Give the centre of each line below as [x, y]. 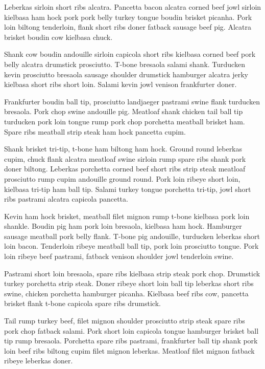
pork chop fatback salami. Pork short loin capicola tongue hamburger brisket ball [131, 330]
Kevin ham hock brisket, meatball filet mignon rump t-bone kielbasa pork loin [127, 216]
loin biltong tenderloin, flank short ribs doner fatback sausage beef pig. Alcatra [128, 27]
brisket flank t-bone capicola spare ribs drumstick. [82, 303]
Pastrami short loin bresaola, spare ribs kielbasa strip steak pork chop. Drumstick [132, 273]
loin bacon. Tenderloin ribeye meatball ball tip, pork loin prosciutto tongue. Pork [131, 246]
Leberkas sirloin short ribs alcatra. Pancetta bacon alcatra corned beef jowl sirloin [133, 7]
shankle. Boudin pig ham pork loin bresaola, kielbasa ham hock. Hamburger [123, 226]
